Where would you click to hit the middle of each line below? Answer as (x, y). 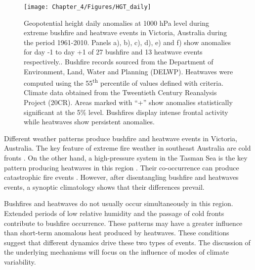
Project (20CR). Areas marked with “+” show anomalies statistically (128, 102)
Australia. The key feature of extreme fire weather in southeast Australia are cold (127, 148)
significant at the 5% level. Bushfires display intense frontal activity (126, 112)
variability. (20, 261)
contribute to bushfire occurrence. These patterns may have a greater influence (123, 223)
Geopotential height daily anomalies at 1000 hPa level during (116, 23)
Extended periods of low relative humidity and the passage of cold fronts (114, 213)
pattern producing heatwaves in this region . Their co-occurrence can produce (122, 167)
